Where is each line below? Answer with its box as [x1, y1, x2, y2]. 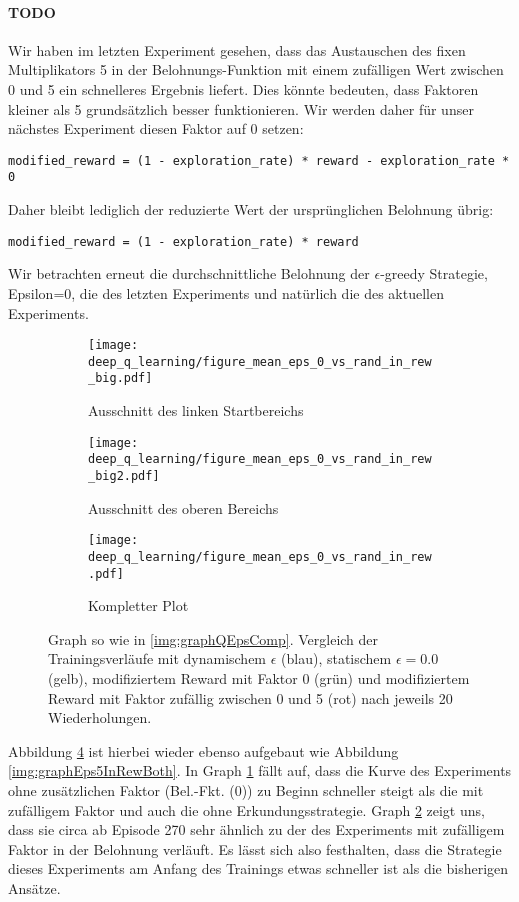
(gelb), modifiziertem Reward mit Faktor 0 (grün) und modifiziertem [48, 667, 470, 688]
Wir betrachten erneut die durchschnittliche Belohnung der [8, 263, 370, 284]
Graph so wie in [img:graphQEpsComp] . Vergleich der [48, 628, 379, 649]
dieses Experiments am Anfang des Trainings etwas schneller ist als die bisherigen [8, 858, 509, 879]
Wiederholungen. [48, 707, 152, 728]
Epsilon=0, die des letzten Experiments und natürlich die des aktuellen [8, 282, 444, 303]
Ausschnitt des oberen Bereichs [88, 497, 279, 518]
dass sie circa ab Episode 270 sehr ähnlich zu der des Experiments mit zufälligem [8, 819, 505, 840]
